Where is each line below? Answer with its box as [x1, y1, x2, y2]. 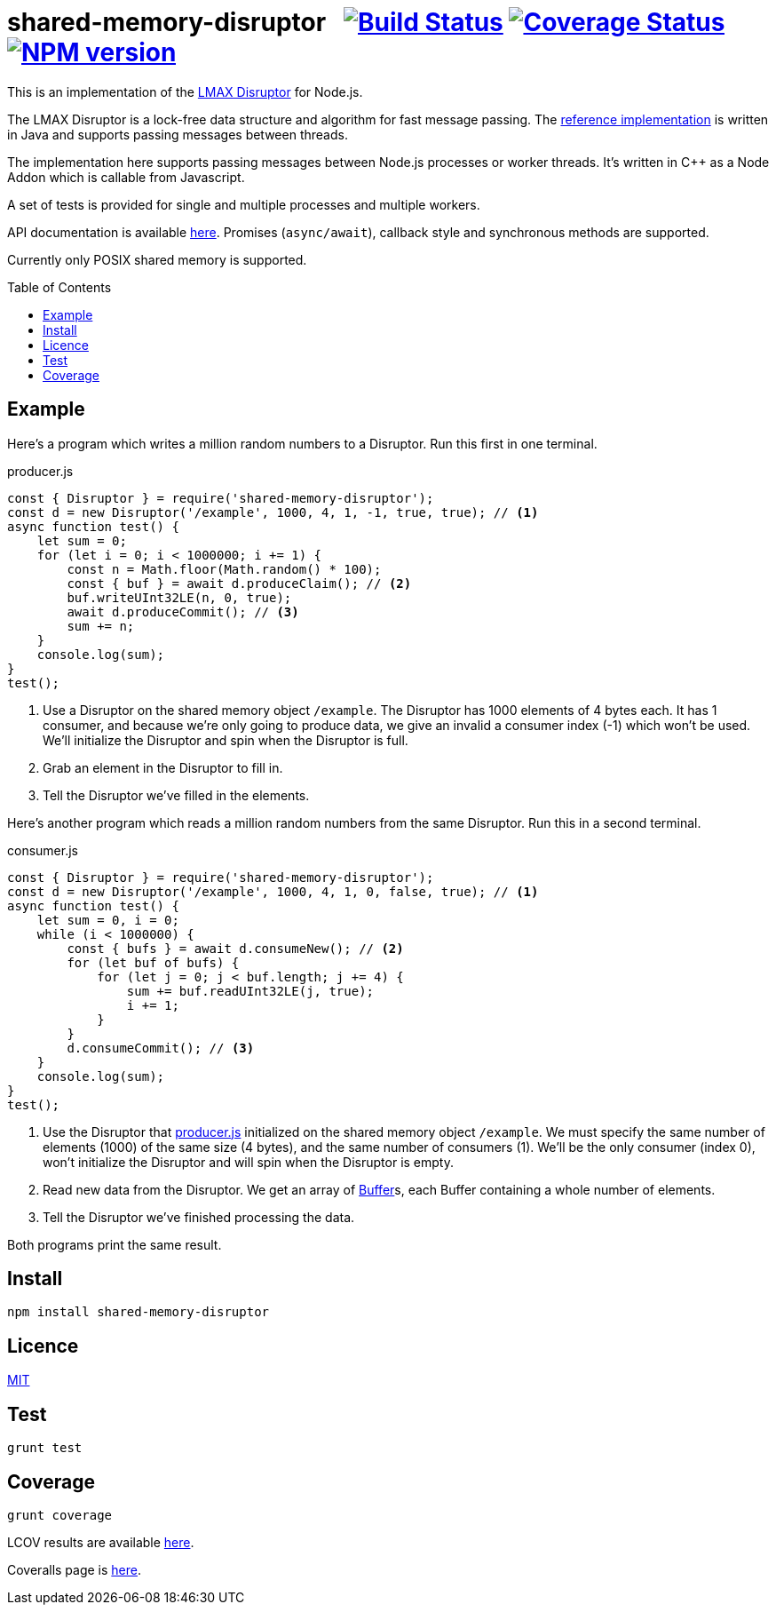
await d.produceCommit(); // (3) [67, 604, 299, 619]
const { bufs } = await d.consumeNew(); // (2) [67, 941, 404, 956]
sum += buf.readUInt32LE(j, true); [126, 983, 375, 998]
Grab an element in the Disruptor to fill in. [43, 759, 283, 775]
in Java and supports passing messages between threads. [7, 126, 348, 142]
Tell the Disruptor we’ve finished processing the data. [43, 1209, 355, 1225]
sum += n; [67, 618, 135, 633]
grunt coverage [7, 1507, 113, 1522]
